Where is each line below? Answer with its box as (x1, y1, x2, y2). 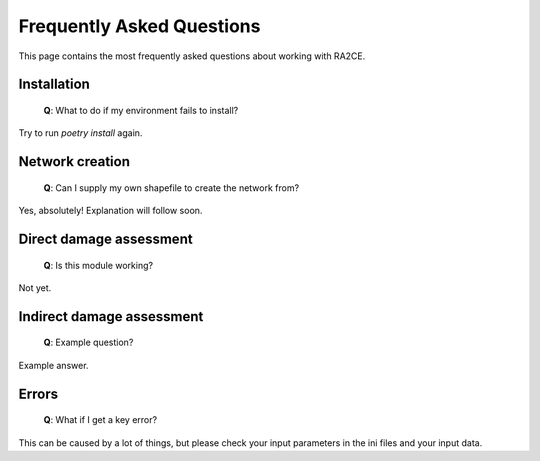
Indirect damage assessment (18, 308, 204, 325)
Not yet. (18, 281, 52, 294)
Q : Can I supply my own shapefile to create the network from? (43, 181, 300, 194)
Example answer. (18, 359, 89, 371)
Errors (18, 385, 59, 402)
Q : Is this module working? (43, 259, 154, 271)
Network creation (18, 153, 130, 170)
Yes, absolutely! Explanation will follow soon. (18, 205, 203, 217)
